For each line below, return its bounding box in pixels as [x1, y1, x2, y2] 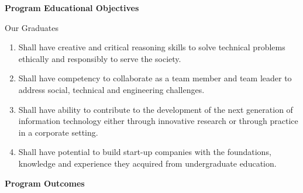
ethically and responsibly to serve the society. [18, 52, 181, 64]
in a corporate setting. [18, 126, 98, 138]
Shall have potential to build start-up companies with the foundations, [18, 146, 271, 158]
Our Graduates [5, 21, 59, 33]
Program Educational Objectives [5, 2, 139, 13]
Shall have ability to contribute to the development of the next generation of [18, 103, 293, 115]
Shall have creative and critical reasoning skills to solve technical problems [18, 41, 285, 53]
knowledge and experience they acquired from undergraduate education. [18, 157, 277, 169]
